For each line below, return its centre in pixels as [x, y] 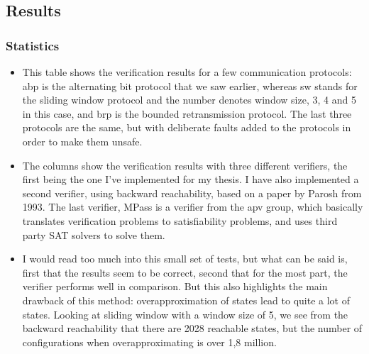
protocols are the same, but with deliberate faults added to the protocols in [187, 127]
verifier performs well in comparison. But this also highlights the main [175, 286]
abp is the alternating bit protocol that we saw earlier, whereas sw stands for [190, 85]
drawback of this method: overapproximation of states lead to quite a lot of [186, 300]
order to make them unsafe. [82, 141]
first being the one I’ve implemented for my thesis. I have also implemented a [191, 179]
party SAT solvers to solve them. [94, 234]
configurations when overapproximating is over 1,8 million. [149, 342]
